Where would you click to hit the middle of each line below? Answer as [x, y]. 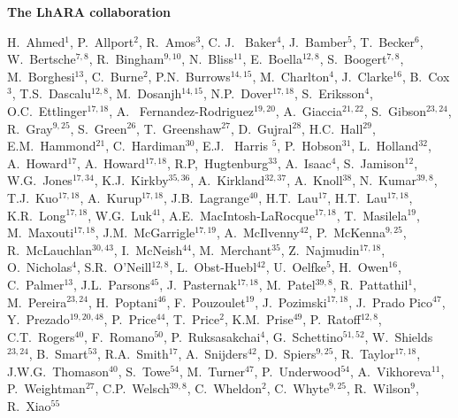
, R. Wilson [379, 388]
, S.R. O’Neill [114, 267]
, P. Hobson [309, 146]
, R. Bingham [126, 59]
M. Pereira [37, 302]
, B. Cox [426, 76]
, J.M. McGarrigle [145, 232]
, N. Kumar [384, 180]
